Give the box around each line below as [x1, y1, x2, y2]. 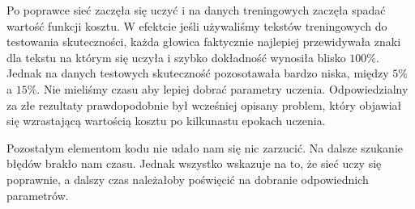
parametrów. [6, 186, 69, 203]
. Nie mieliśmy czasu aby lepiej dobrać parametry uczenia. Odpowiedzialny [36, 80, 409, 97]
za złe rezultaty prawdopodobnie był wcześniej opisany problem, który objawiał [6, 96, 402, 113]
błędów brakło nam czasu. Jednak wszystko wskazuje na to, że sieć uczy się [6, 155, 382, 172]
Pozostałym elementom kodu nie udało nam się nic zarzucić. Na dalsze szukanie [6, 139, 403, 156]
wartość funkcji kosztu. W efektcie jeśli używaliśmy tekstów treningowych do [6, 17, 387, 34]
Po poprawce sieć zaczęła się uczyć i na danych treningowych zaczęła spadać [6, 2, 386, 18]
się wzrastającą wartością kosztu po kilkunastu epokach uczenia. [6, 112, 326, 129]
